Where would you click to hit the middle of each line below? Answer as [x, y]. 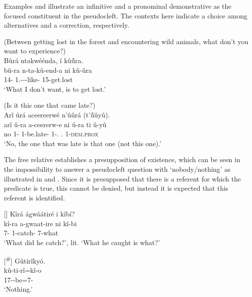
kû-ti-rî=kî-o [23, 270]
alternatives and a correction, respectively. [67, 25]
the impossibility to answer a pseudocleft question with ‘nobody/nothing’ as [117, 169]
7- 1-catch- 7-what [31, 233]
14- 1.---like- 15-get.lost [38, 79]
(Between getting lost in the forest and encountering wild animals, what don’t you [126, 41]
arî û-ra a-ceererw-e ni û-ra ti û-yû [55, 124]
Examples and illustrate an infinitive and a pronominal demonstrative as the [118, 6]
